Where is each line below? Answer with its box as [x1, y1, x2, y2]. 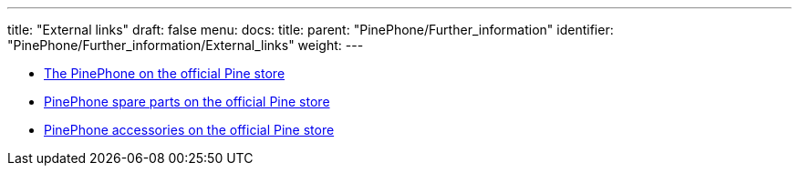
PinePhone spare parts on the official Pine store [44, 94, 330, 109]
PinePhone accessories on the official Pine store [44, 122, 335, 137]
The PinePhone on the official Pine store [44, 66, 285, 81]
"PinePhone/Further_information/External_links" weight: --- [7, 37, 364, 53]
